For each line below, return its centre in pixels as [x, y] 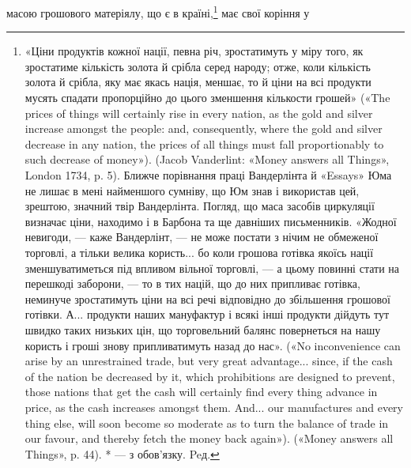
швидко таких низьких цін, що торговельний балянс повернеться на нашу [203, 329]
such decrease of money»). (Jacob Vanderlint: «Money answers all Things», [207, 159]
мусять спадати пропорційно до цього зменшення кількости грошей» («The [207, 98]
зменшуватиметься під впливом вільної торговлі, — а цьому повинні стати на [212, 268]
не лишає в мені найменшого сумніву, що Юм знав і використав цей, [192, 190]
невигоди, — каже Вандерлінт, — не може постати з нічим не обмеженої [202, 237]
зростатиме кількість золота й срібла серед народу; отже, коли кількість [198, 66]
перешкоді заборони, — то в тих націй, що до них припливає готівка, [192, 283]
